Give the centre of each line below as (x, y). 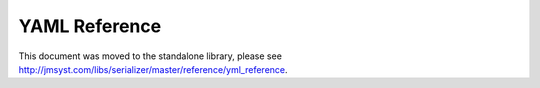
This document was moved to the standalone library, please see (150, 56)
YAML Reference (90, 26)
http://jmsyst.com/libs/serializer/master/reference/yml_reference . (153, 69)
